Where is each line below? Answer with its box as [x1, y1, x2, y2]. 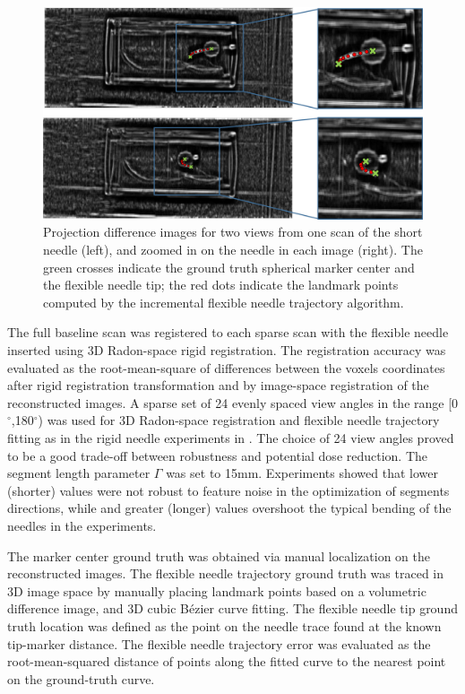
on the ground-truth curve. [7, 669, 155, 688]
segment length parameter [7, 464, 151, 482]
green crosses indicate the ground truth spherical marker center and [43, 257, 415, 276]
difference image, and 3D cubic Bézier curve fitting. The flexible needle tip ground [7, 599, 458, 618]
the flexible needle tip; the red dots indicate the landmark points [43, 275, 399, 294]
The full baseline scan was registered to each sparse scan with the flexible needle [7, 323, 449, 342]
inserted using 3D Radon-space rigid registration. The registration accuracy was [7, 341, 446, 359]
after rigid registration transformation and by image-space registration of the [7, 376, 429, 395]
